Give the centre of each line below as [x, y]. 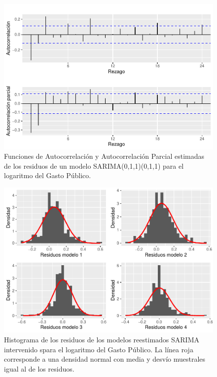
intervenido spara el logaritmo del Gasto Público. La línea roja [99, 349]
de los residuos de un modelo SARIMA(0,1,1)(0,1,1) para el [94, 165]
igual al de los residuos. [39, 368]
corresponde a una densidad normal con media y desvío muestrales [105, 359]
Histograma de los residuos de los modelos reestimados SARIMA [102, 340]
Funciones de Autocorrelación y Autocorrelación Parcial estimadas [104, 156]
